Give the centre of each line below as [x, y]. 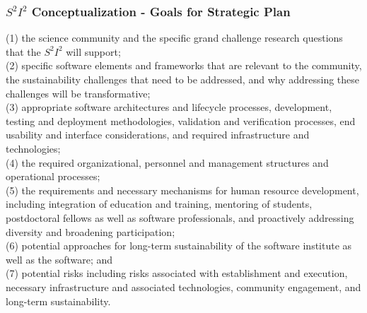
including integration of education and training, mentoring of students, [159, 204]
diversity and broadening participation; [91, 231]
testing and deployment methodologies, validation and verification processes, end [181, 120]
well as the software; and [59, 259]
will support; [93, 51]
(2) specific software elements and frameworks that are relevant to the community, [184, 65]
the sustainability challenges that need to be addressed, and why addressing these [183, 79]
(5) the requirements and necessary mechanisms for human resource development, [182, 190]
